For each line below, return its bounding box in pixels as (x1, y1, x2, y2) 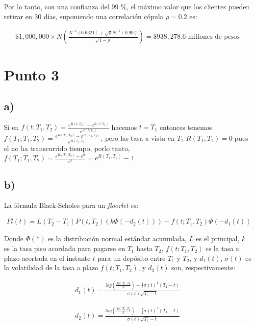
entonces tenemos (159, 122, 212, 132)
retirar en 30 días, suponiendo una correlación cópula (4, 11, 164, 21)
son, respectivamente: (171, 262, 235, 273)
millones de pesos (188, 33, 240, 41)
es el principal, (196, 233, 240, 244)
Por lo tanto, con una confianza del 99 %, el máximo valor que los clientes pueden (4, 1, 250, 11)
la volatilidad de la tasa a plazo (4, 262, 99, 273)
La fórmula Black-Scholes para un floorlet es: (4, 200, 139, 210)
